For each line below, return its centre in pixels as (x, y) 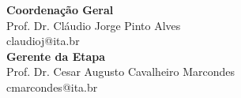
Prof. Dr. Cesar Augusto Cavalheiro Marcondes (120, 72)
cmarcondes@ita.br (52, 87)
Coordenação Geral (60, 9)
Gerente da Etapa (56, 56)
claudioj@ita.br (43, 41)
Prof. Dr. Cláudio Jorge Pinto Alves (94, 25)
